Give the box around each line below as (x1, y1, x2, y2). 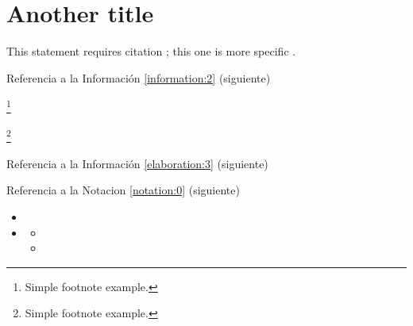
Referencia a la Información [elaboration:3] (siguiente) (6, 155, 268, 171)
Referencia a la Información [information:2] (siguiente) (6, 69, 271, 86)
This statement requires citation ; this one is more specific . (6, 43, 296, 59)
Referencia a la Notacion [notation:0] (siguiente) (6, 182, 240, 198)
